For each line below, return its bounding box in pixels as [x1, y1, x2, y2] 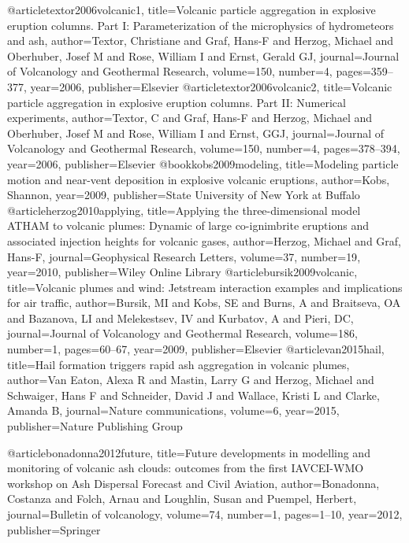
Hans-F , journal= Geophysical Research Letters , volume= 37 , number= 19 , [7, 248, 361, 264]
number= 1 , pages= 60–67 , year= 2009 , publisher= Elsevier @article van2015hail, [7, 341, 385, 357]
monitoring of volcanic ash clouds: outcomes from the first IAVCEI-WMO [7, 460, 364, 476]
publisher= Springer [7, 521, 101, 537]
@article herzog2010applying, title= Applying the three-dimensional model [7, 201, 361, 218]
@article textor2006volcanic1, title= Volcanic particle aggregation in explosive [7, 2, 376, 17]
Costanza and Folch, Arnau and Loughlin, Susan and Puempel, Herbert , [7, 490, 357, 507]
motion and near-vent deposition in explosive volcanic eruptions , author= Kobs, [7, 171, 390, 187]
